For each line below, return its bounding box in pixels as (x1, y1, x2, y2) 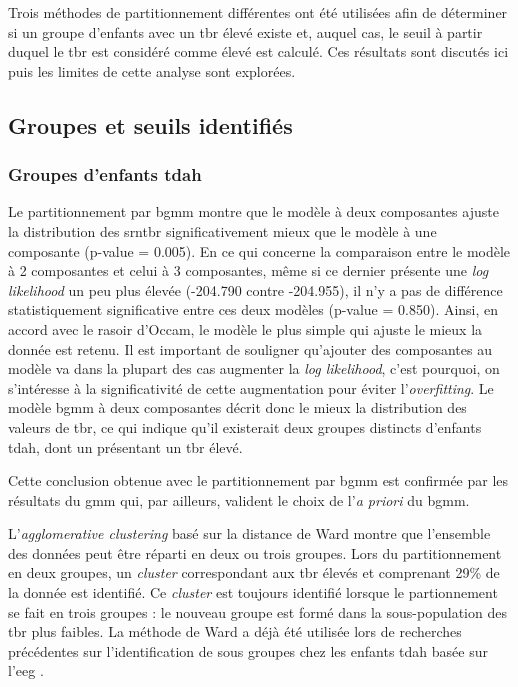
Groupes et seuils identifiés (8, 109, 293, 140)
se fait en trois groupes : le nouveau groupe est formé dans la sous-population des (8, 601, 507, 622)
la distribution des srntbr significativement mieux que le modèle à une (8, 220, 437, 241)
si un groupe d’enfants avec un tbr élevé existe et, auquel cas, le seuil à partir (8, 21, 483, 42)
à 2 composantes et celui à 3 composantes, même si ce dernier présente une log (8, 260, 489, 281)
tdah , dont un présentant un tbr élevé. (8, 436, 243, 457)
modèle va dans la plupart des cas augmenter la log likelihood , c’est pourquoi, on (8, 358, 500, 379)
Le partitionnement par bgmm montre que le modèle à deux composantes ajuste (8, 201, 499, 222)
